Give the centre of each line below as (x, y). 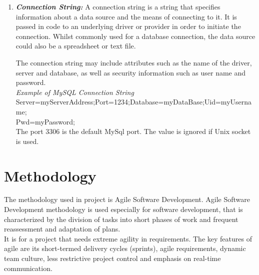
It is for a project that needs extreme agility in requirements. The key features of (128, 238)
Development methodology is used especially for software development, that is (123, 209)
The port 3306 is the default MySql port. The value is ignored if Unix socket (133, 131)
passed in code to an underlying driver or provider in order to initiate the (128, 26)
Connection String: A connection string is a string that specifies (118, 6)
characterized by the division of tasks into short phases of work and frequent (121, 219)
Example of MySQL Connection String (75, 92)
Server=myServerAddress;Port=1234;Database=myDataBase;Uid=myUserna (134, 102)
